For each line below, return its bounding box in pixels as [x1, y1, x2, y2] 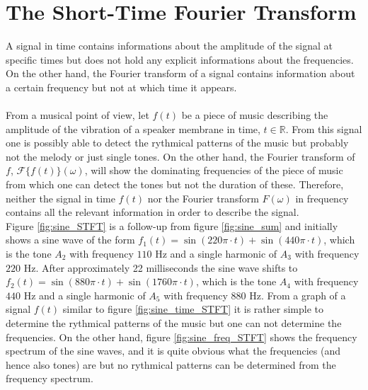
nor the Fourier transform [147, 190, 259, 205]
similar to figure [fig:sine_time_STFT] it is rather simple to [62, 302, 323, 316]
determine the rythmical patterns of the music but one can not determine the [6, 316, 342, 330]
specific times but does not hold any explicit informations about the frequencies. [6, 52, 354, 67]
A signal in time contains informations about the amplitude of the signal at [6, 38, 333, 53]
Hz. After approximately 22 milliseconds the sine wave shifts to [23, 260, 298, 275]
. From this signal [285, 121, 362, 136]
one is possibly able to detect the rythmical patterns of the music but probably [6, 135, 349, 150]
